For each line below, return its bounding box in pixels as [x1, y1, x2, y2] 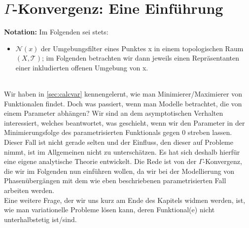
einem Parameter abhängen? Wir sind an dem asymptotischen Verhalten [4, 108, 223, 118]
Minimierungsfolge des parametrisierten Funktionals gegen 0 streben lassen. [4, 127, 232, 137]
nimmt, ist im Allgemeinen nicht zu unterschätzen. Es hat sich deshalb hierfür [4, 146, 240, 157]
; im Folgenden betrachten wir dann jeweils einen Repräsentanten [41, 53, 240, 63]
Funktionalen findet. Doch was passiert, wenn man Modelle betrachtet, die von [4, 98, 242, 108]
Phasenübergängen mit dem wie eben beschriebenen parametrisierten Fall [4, 175, 226, 186]
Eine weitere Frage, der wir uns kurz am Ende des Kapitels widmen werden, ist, [4, 195, 246, 205]
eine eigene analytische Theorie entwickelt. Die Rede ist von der [4, 156, 197, 166]
